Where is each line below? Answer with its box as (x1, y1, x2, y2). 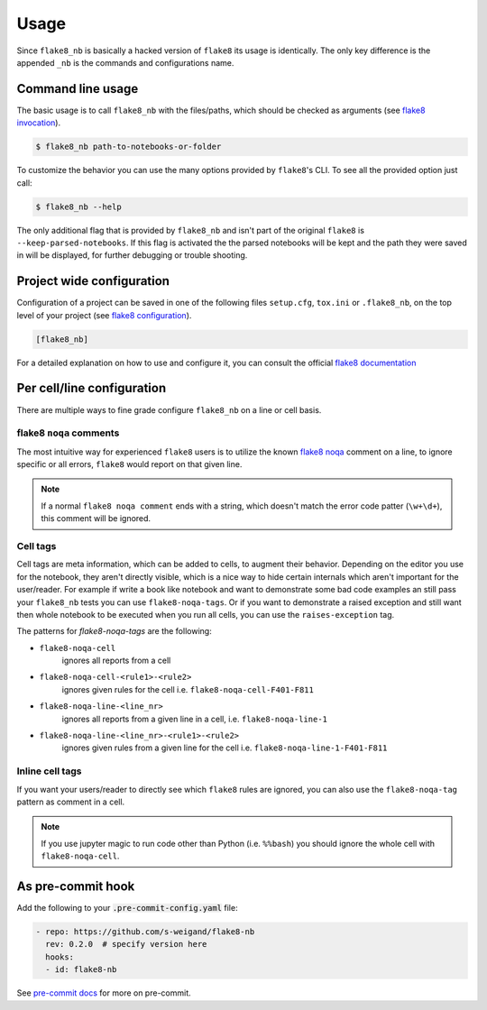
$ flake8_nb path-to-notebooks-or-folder (35, 142, 222, 152)
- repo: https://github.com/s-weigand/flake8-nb (35, 927, 255, 937)
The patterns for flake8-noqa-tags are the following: (16, 626, 212, 637)
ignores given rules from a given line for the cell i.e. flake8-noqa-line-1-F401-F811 (61, 742, 388, 753)
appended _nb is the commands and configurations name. (16, 57, 234, 68)
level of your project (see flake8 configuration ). (16, 309, 192, 320)
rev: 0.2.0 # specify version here (45, 939, 207, 950)
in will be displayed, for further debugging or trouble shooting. (16, 250, 248, 261)
